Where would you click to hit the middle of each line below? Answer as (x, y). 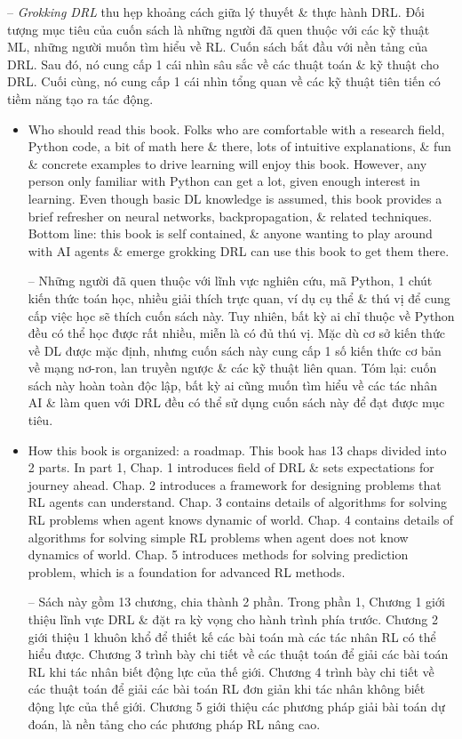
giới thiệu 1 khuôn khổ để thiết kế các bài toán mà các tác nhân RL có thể (232, 636)
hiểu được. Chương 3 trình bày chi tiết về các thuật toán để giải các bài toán (238, 654)
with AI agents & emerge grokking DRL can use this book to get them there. (239, 250)
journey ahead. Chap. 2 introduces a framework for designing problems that (235, 484)
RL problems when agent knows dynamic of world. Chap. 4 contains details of (241, 520)
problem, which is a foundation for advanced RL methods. (187, 571)
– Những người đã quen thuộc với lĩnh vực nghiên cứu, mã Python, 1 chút (230, 281)
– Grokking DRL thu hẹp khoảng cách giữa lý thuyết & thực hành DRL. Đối (216, 12)
